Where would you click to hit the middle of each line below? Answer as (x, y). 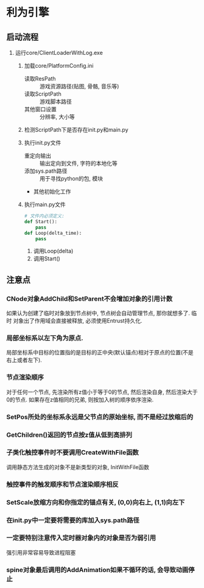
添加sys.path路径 (46, 171)
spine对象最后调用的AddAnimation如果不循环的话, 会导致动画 (97, 570)
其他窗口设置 (40, 109)
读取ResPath (40, 79)
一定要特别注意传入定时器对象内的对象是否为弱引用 (81, 538)
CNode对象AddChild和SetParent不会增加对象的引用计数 (90, 298)
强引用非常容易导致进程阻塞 (41, 552)
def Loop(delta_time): (53, 233)
